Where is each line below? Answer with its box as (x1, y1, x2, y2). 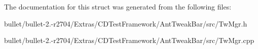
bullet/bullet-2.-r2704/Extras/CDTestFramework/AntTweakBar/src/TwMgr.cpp (4, 35, 254, 45)
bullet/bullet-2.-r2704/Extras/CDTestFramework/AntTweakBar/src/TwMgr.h (4, 18, 247, 28)
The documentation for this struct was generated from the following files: (4, 1, 232, 11)
